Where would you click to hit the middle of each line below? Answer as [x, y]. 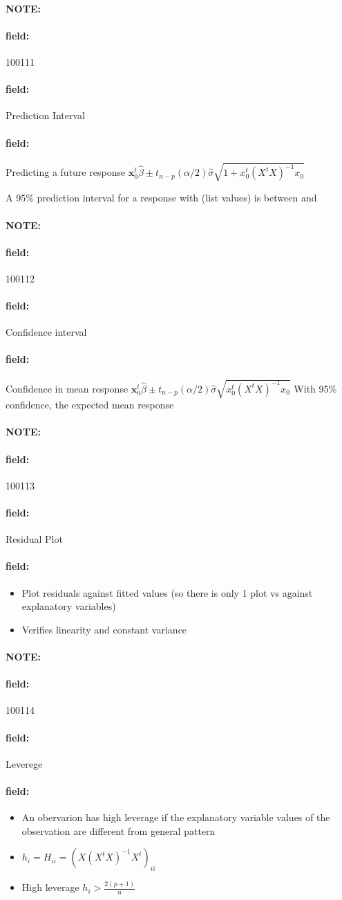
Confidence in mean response [67, 388]
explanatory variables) [69, 606]
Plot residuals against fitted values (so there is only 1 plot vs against [167, 592]
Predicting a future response [66, 172]
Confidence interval [46, 332]
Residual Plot [34, 539]
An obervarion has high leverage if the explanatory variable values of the [176, 817]
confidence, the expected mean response [90, 405]
